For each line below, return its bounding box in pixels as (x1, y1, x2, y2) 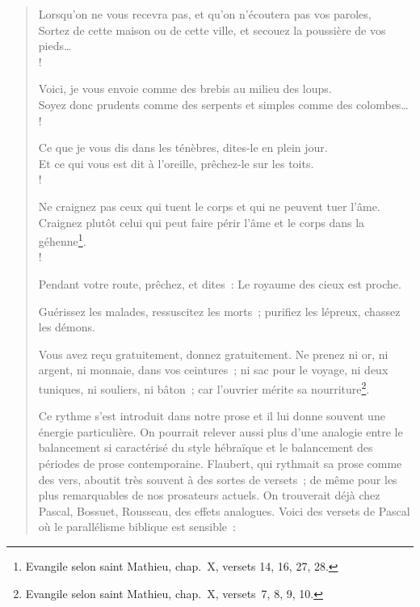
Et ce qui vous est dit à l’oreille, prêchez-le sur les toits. (38, 154, 314, 171)
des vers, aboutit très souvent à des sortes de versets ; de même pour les (38, 470, 397, 487)
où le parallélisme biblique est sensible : (38, 518, 236, 535)
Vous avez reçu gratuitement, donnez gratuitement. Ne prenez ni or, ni (38, 345, 388, 362)
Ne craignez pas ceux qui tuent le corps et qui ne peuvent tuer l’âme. (38, 197, 380, 214)
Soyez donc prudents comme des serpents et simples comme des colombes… (38, 95, 409, 112)
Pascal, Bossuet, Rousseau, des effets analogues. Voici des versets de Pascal (38, 502, 410, 519)
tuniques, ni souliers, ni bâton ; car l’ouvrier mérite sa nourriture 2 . (38, 377, 370, 397)
